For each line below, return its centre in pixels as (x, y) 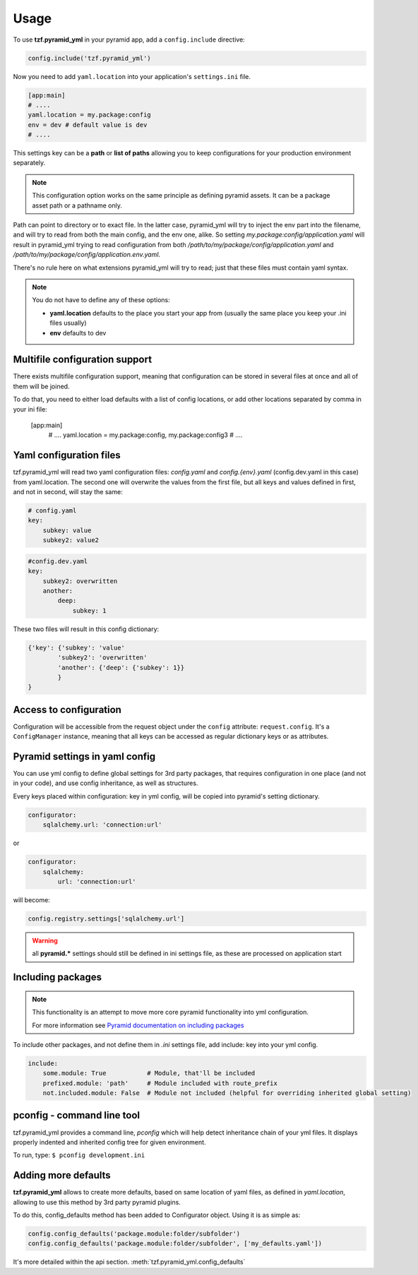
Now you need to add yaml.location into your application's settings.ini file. (132, 76)
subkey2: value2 (71, 540)
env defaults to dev (78, 333)
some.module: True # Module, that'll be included (149, 1073)
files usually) (68, 323)
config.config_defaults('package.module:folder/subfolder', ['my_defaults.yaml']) (175, 1244)
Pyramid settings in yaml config (84, 756)
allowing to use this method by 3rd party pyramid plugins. (97, 1202)
